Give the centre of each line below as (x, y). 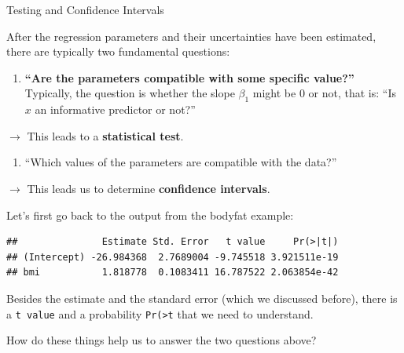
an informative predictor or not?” (115, 109)
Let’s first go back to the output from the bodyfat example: (150, 215)
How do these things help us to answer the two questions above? (162, 340)
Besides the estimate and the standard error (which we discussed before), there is (202, 298)
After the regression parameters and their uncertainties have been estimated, (191, 36)
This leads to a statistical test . (105, 135)
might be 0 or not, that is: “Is (324, 93)
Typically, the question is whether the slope (130, 93)
